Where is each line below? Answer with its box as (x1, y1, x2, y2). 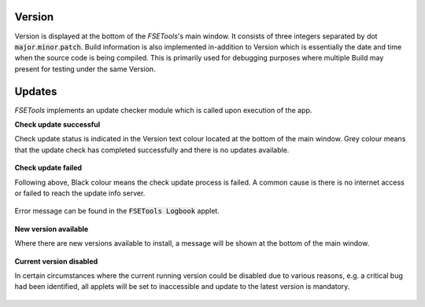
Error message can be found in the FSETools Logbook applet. (14, 206, 220, 216)
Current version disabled (14, 256, 98, 266)
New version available (14, 224, 89, 233)
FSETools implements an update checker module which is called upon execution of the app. (14, 105, 312, 115)
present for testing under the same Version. (14, 64, 157, 74)
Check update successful (14, 119, 101, 129)
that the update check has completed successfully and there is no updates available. (14, 145, 290, 155)
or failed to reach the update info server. (14, 188, 146, 198)
